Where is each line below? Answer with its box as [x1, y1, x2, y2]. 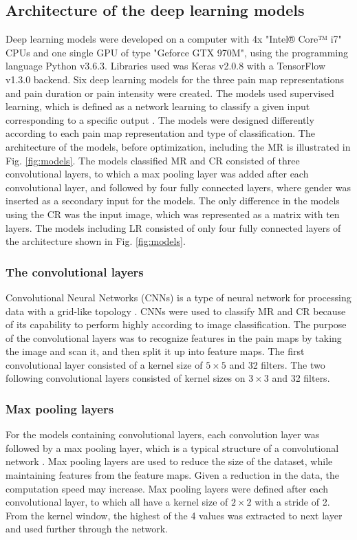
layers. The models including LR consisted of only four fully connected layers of [6, 220, 341, 235]
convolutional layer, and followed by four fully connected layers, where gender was [6, 180, 351, 194]
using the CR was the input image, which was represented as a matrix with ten [6, 206, 340, 221]
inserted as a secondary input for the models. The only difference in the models [6, 193, 340, 208]
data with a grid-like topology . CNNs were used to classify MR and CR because [6, 303, 346, 318]
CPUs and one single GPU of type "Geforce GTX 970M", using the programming [6, 45, 349, 59]
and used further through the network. [6, 521, 168, 536]
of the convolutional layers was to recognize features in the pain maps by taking [6, 330, 342, 345]
